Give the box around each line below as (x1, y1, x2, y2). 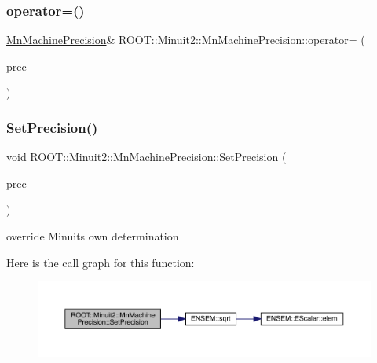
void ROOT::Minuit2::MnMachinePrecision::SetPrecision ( (6, 148, 287, 165)
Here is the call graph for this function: (6, 254, 195, 270)
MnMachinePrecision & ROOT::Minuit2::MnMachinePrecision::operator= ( (6, 31, 365, 48)
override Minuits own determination (6, 228, 179, 244)
